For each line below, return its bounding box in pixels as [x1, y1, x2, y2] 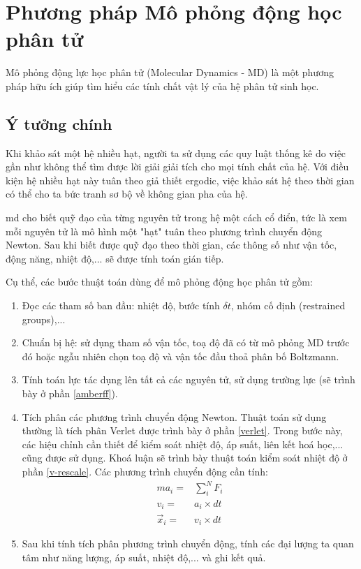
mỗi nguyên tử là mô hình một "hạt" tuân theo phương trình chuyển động [6, 223, 323, 238]
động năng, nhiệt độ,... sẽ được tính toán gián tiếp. [6, 251, 224, 265]
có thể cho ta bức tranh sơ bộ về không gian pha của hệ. [6, 186, 248, 201]
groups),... [22, 311, 66, 326]
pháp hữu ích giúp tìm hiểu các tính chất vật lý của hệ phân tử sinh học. [6, 78, 319, 93]
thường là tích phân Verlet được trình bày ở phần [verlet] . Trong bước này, [22, 423, 343, 438]
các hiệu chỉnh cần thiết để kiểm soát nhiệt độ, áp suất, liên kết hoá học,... [22, 436, 344, 451]
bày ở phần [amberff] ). [22, 386, 118, 401]
